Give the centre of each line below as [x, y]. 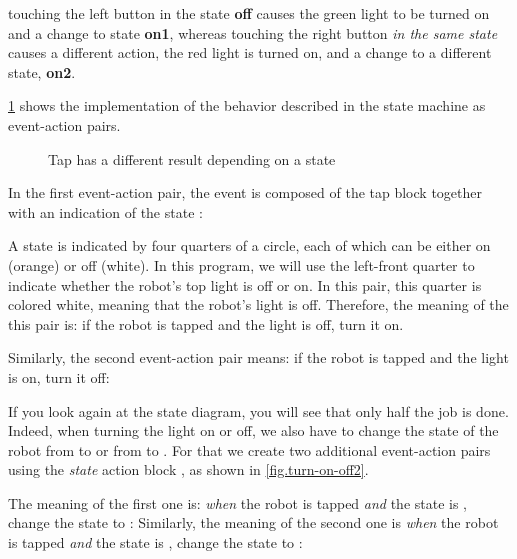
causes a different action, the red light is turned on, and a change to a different [250, 52]
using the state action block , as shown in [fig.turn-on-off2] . [188, 469]
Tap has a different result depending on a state [192, 158]
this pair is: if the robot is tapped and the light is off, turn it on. [206, 323]
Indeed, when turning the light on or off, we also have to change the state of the [253, 430]
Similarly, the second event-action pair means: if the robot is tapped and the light [258, 357]
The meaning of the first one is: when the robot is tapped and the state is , [238, 502]
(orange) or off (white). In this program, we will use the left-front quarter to [241, 264]
